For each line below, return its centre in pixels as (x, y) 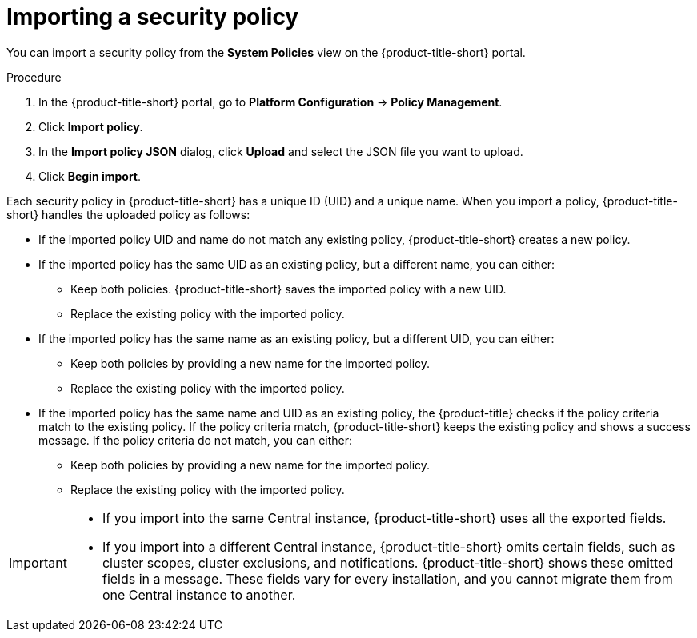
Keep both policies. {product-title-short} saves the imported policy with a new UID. (288, 289)
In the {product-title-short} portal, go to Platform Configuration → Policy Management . (270, 102)
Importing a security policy (153, 17)
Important (38, 562)
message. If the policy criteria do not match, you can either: (196, 440)
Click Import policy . (91, 126)
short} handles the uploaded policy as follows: (128, 214)
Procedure (34, 77)
